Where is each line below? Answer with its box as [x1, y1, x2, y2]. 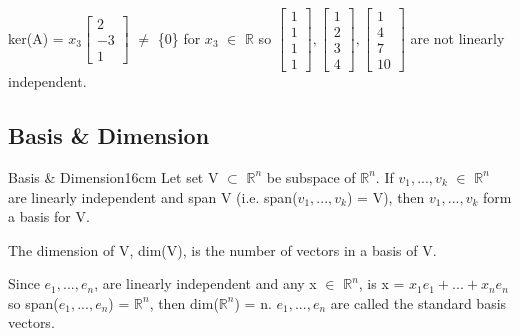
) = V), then [346, 186, 425, 207]
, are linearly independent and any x [94, 273, 317, 294]
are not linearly [410, 27, 505, 48]
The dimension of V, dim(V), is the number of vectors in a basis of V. [8, 239, 437, 260]
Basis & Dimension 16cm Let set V [8, 166, 219, 187]
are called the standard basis [330, 292, 507, 313]
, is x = [358, 273, 405, 294]
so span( [8, 292, 59, 313]
